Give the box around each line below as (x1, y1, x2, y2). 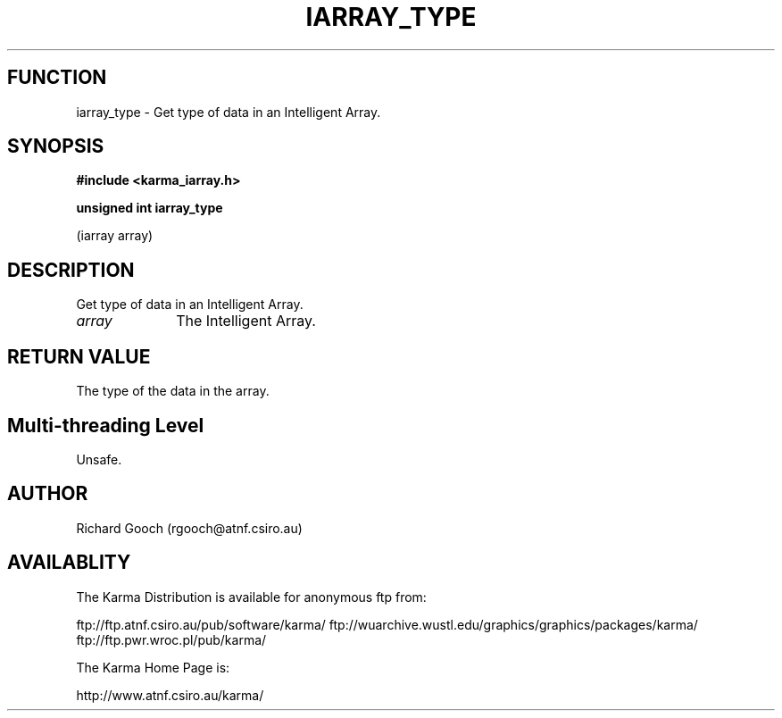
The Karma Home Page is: (76, 659, 230, 675)
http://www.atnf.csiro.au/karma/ (76, 687, 264, 703)
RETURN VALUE (7, 345, 151, 368)
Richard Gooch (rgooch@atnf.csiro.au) (76, 520, 303, 536)
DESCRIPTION (7, 258, 135, 281)
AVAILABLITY (7, 551, 131, 574)
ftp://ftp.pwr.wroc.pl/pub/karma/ (76, 631, 267, 647)
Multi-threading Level (7, 413, 204, 437)
